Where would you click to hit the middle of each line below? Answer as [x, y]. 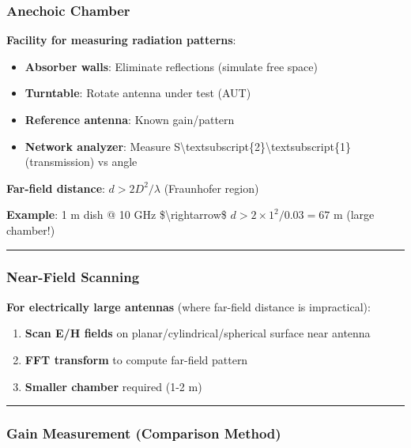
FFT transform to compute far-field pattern [136, 359]
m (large [354, 215]
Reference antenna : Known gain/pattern [130, 119]
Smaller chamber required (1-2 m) [113, 386]
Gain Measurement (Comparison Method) [144, 433]
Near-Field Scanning [73, 277]
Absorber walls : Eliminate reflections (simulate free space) [171, 66]
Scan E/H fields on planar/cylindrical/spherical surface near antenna [198, 333]
